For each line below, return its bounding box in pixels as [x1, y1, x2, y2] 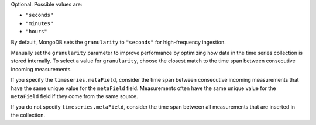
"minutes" [25, 20, 54, 26]
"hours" [25, 28, 48, 35]
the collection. [11, 112, 45, 119]
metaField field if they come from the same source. [11, 92, 138, 99]
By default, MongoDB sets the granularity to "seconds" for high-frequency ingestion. [11, 39, 226, 46]
